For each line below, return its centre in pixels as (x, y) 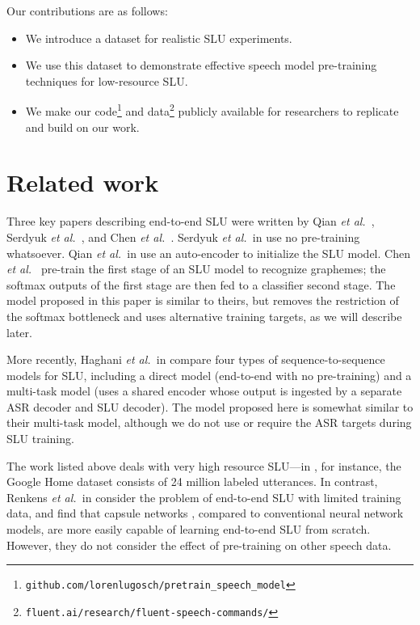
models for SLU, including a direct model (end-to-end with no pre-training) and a (209, 375)
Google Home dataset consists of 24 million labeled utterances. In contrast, (192, 481)
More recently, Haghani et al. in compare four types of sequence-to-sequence (196, 359)
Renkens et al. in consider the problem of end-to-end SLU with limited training (204, 497)
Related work (83, 182)
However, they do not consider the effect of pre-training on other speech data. (199, 545)
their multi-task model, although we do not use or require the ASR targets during (209, 422)
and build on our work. (82, 127)
